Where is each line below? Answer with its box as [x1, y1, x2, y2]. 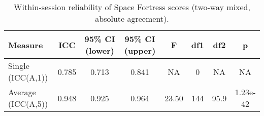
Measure [8, 38, 43, 51]
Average [8, 86, 36, 98]
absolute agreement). [95, 13, 169, 24]
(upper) [124, 45, 156, 56]
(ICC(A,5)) [8, 98, 48, 109]
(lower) [85, 45, 114, 56]
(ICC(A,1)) [8, 71, 48, 83]
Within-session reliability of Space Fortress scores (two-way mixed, [14, 1, 250, 13]
